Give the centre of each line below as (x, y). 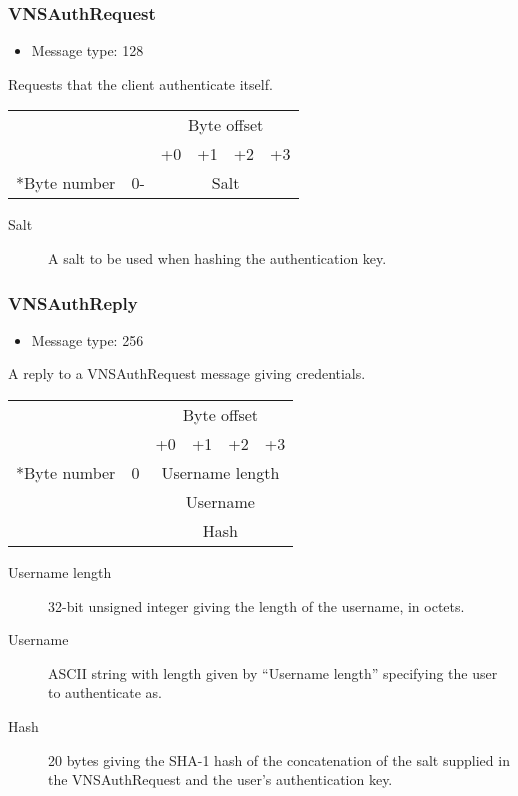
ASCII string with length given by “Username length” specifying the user (273, 672)
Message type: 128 (87, 50)
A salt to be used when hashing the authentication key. (217, 258)
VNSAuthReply (73, 302)
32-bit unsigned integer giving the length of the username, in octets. (256, 605)
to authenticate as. (105, 692)
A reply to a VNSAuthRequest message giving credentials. (187, 373)
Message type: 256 (87, 339)
